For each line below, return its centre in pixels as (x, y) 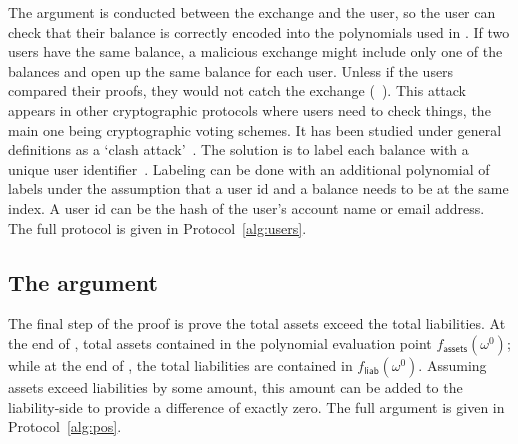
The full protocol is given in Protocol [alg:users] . (157, 227)
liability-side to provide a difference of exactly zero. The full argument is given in (256, 406)
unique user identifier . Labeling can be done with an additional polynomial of (249, 168)
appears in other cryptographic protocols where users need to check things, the (249, 109)
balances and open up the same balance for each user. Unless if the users (231, 70)
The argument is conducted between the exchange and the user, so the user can (252, 12)
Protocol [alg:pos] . (65, 426)
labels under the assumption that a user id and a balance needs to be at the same (258, 188)
